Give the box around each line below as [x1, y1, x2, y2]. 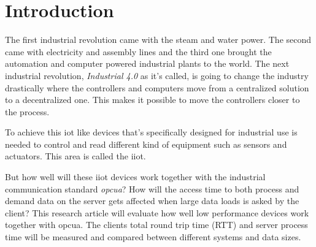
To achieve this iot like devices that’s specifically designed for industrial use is [5, 126, 298, 139]
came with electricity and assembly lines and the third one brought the [5, 45, 272, 58]
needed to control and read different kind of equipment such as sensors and [5, 137, 287, 150]
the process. [5, 105, 50, 118]
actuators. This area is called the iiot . [5, 150, 146, 162]
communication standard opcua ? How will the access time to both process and [5, 182, 299, 195]
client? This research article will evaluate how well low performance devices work [5, 206, 309, 219]
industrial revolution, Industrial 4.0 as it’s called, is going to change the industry [5, 69, 309, 82]
